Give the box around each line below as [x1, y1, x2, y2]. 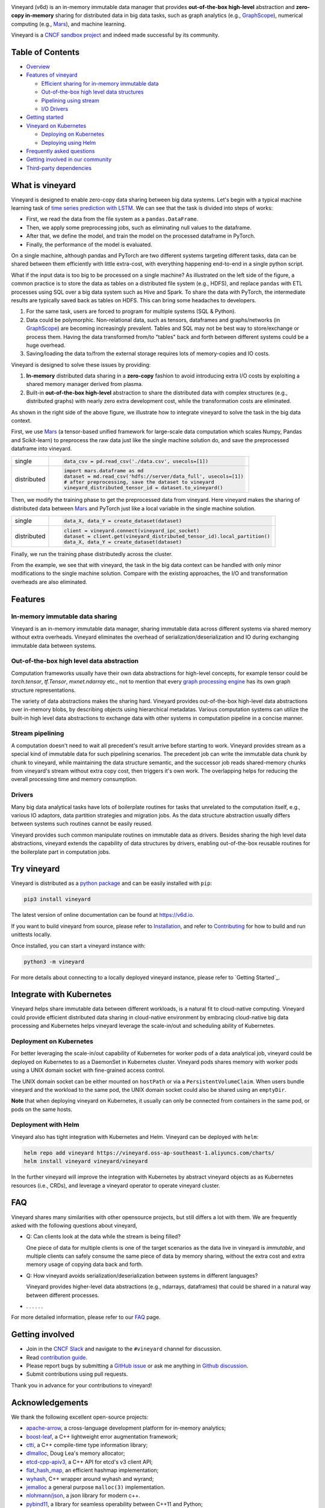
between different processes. [26, 1291, 99, 1299]
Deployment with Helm [11, 1121, 79, 1129]
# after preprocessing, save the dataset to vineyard [63, 479, 215, 486]
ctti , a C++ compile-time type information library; [26, 1441, 148, 1448]
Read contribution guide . [26, 1354, 87, 1361]
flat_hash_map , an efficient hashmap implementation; [26, 1466, 159, 1474]
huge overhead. [26, 341, 66, 349]
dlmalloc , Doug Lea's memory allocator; [26, 1449, 125, 1457]
